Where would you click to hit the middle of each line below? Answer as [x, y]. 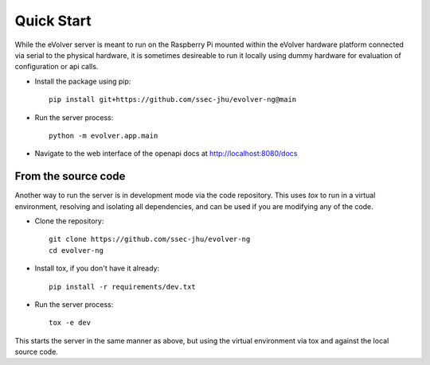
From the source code [70, 176]
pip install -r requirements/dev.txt [123, 287]
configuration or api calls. [57, 67]
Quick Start [53, 21]
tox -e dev [70, 323]
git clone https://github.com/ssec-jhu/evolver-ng [150, 239]
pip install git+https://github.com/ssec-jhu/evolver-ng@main [173, 100]
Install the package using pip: [83, 81]
